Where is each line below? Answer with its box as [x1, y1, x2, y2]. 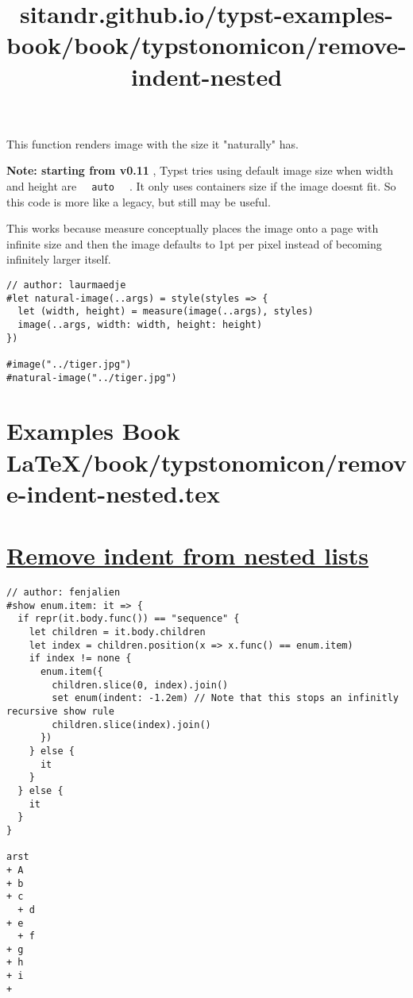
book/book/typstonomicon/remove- [6, 29, 407, 61]
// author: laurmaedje [6, 279, 126, 291]
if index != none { [29, 653, 132, 665]
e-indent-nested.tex [6, 476, 220, 509]
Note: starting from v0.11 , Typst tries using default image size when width [6, 162, 393, 179]
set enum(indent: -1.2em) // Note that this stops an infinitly [52, 692, 399, 704]
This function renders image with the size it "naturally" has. [6, 135, 299, 152]
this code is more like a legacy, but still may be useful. [6, 193, 271, 210]
